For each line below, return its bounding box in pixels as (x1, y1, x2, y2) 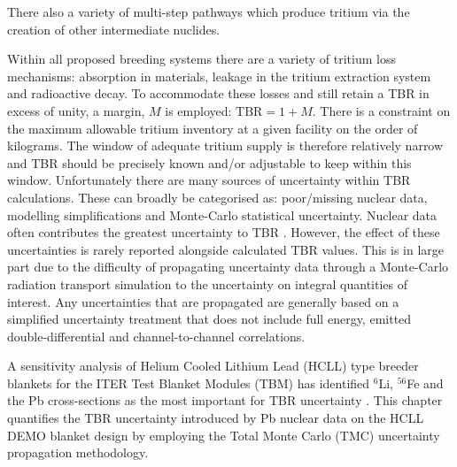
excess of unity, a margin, (7, 101, 145, 119)
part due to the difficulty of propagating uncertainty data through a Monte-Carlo (7, 257, 449, 276)
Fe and (407, 373, 444, 392)
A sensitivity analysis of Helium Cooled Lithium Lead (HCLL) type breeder (7, 356, 419, 375)
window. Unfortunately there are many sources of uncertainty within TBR (7, 171, 411, 189)
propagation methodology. (7, 443, 149, 462)
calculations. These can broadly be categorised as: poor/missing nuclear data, (7, 188, 428, 206)
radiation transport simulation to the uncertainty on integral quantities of (7, 274, 407, 293)
